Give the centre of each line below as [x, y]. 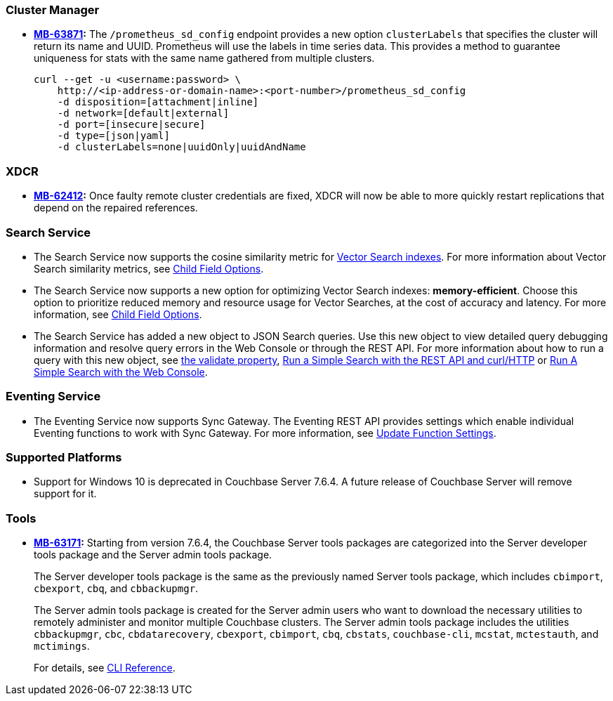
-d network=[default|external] [143, 113]
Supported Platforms [64, 457]
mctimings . [62, 646]
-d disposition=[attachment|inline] [158, 102]
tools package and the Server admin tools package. [153, 555]
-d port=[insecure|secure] [131, 125]
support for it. [65, 494]
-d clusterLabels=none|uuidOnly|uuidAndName [182, 147]
